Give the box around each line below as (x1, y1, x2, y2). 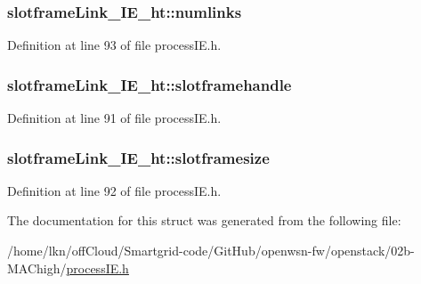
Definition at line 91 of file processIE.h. (7, 109, 222, 127)
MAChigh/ (7, 258, 67, 277)
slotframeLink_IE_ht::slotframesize (7, 146, 270, 168)
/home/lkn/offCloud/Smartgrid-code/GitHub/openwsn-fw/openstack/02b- (7, 241, 415, 260)
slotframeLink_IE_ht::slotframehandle (7, 73, 292, 95)
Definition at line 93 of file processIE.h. (7, 36, 222, 54)
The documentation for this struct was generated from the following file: (7, 211, 401, 230)
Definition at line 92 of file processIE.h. (7, 181, 222, 199)
